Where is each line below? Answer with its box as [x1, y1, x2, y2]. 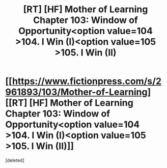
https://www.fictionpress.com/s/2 [12, 75, 162, 87]
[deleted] [5, 157, 24, 163]
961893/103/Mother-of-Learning [5, 87, 148, 98]
